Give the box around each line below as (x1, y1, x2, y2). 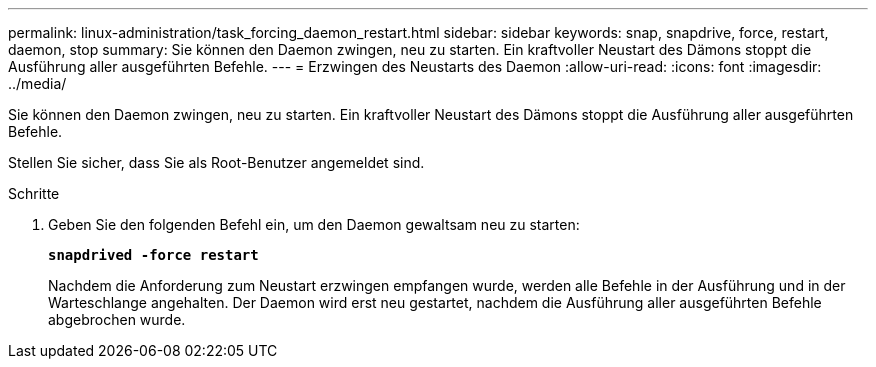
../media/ (8, 75, 67, 92)
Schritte (8, 185, 60, 202)
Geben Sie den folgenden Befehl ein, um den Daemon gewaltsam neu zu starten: (48, 216, 580, 233)
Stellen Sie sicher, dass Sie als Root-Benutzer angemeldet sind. (8, 154, 425, 171)
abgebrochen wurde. (48, 311, 186, 328)
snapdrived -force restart (48, 247, 259, 263)
